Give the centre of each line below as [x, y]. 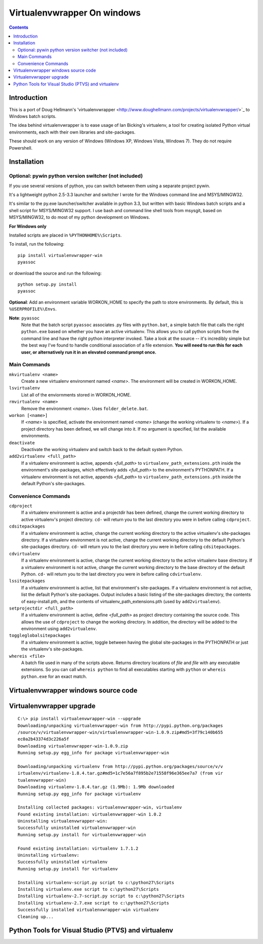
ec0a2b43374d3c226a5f [43, 739]
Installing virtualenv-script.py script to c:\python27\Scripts [96, 882]
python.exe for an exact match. [54, 676]
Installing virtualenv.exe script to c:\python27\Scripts [88, 889]
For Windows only [28, 226]
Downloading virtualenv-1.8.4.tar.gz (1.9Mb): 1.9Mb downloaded [96, 787]
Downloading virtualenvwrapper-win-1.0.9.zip [73, 746]
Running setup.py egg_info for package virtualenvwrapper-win [94, 753]
